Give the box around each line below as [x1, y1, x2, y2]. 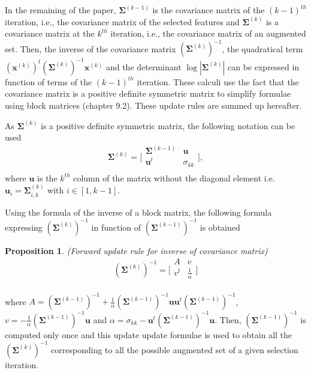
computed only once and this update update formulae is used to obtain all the [5, 328, 292, 341]
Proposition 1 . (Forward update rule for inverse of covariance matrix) [5, 244, 268, 256]
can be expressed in [228, 60, 300, 73]
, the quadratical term [222, 42, 303, 55]
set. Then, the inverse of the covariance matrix [5, 42, 176, 55]
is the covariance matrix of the [152, 4, 265, 16]
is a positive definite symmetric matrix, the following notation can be [41, 119, 295, 132]
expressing [5, 220, 43, 233]
